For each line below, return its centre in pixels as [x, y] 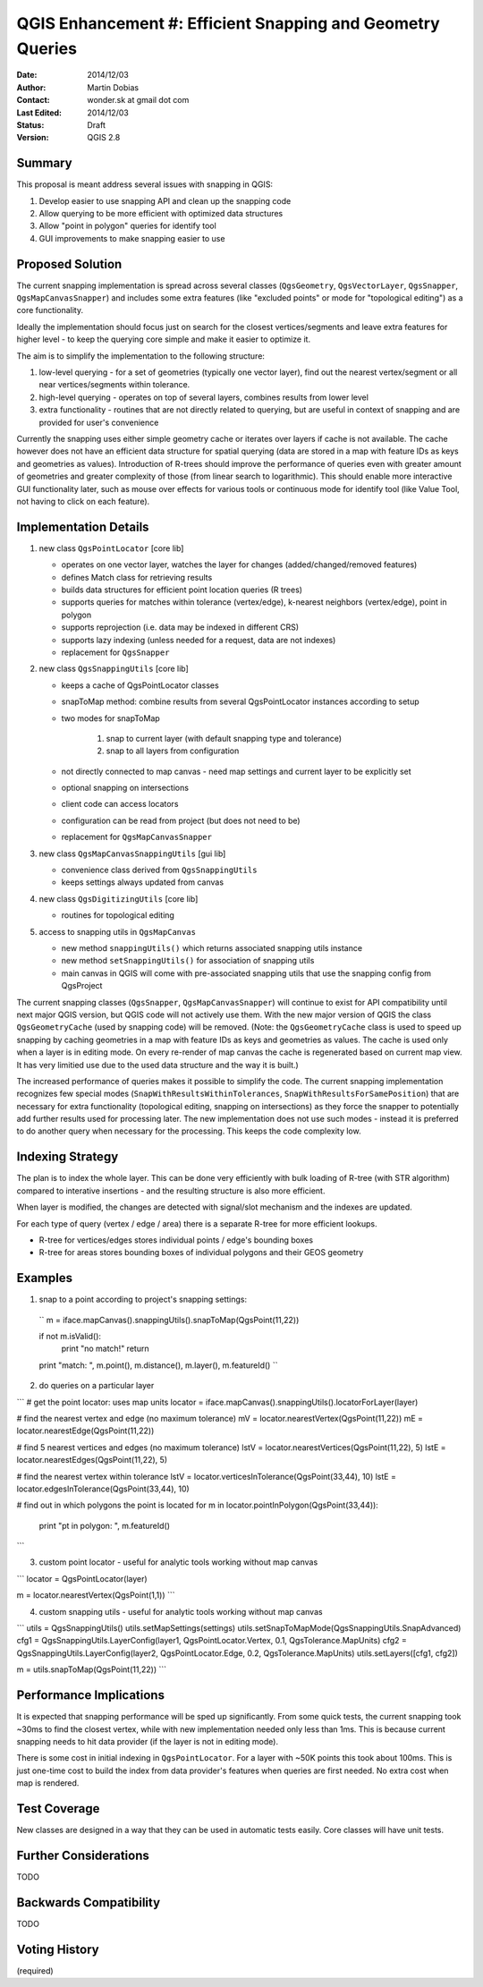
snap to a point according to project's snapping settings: [143, 1299]
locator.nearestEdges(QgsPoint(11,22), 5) [92, 1460]
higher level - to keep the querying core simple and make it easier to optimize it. [164, 339]
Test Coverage [58, 1809]
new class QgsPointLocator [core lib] [111, 548]
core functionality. [50, 310]
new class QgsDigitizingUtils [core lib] [119, 898]
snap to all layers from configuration [173, 751]
